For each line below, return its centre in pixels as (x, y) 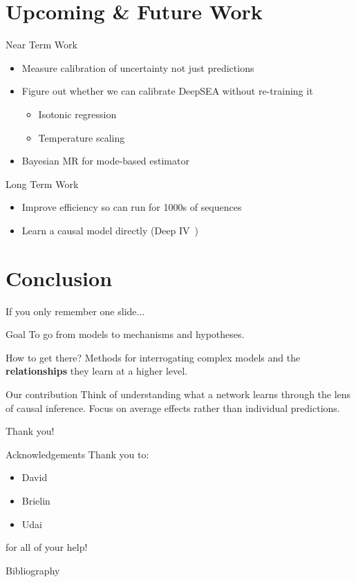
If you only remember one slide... (75, 311)
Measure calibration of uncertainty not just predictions (138, 67)
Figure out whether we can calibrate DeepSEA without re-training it (167, 91)
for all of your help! (47, 547)
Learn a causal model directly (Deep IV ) (110, 230)
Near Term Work (41, 45)
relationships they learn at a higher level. (97, 371)
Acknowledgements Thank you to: (77, 454)
